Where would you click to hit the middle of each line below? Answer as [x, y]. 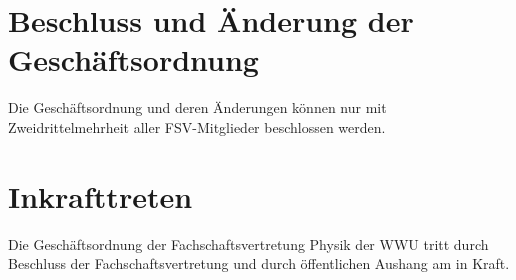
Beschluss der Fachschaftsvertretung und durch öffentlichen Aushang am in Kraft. [259, 263]
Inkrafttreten [100, 195]
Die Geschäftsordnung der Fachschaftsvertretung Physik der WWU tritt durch [248, 243]
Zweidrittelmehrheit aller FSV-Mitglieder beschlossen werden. [197, 126]
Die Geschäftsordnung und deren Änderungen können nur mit [197, 107]
